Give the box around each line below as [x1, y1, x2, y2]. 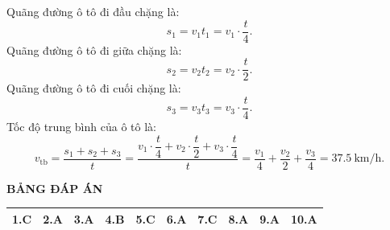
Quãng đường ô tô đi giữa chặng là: [6, 41, 182, 58]
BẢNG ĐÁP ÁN [6, 179, 103, 196]
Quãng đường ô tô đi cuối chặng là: [6, 80, 181, 97]
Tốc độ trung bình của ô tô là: [6, 117, 156, 134]
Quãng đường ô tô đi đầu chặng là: [6, 3, 180, 19]
